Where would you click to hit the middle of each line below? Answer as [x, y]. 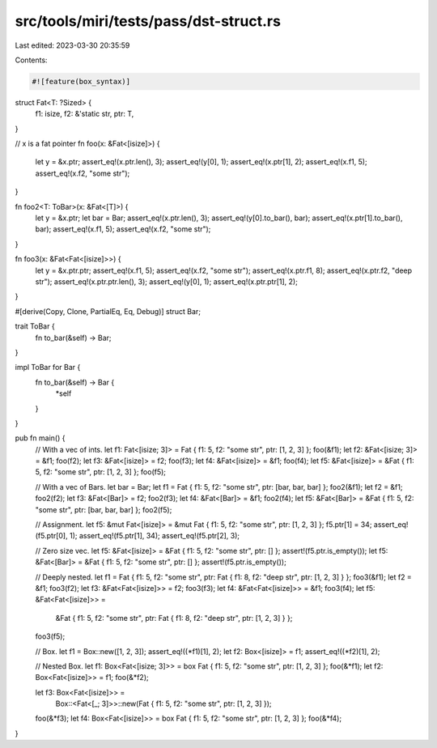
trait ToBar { [35, 326]
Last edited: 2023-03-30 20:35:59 [72, 45]
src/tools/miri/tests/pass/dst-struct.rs [148, 21]
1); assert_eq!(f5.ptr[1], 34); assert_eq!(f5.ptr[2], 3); [155, 536]
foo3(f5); [50, 636]
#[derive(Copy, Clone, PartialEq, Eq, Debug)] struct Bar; [108, 311]
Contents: [31, 60]
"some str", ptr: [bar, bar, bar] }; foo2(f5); [104, 509]
